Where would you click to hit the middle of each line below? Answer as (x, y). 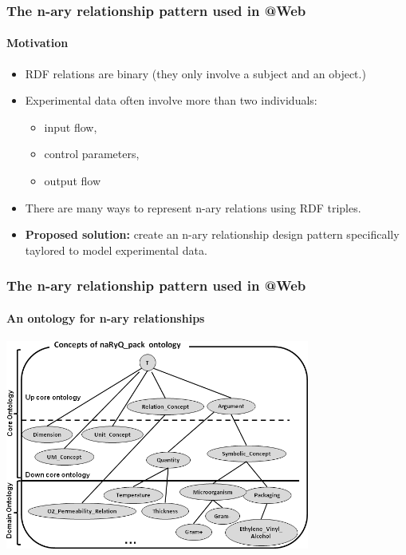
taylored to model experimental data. (116, 250)
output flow (72, 181)
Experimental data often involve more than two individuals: (171, 100)
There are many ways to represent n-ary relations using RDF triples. (193, 207)
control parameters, (92, 154)
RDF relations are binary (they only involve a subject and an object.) (195, 73)
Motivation (37, 43)
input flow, (71, 127)
